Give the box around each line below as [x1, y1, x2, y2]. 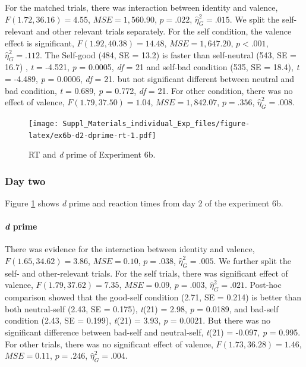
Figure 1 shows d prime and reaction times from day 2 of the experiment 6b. [5, 197, 283, 209]
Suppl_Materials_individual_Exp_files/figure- [62, 119, 250, 128]
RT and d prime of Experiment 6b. [29, 148, 156, 161]
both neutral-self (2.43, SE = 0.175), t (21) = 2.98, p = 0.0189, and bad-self [5, 302, 279, 315]
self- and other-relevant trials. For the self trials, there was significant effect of [5, 266, 288, 279]
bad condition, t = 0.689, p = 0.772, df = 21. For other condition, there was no [5, 84, 293, 96]
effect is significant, [5, 36, 74, 49]
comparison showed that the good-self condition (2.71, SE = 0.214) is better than [5, 291, 302, 303]
